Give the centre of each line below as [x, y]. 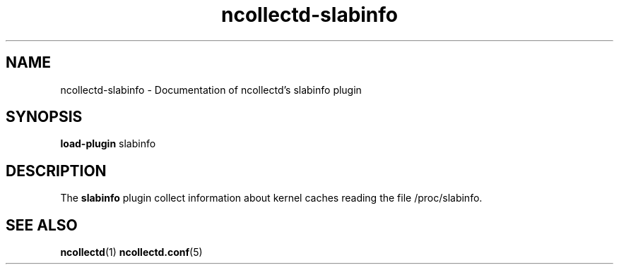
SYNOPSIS [44, 117]
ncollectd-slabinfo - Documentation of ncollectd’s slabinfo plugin [211, 90]
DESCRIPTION [56, 171]
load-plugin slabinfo [108, 144]
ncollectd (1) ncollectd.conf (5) [131, 252]
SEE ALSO [42, 225]
